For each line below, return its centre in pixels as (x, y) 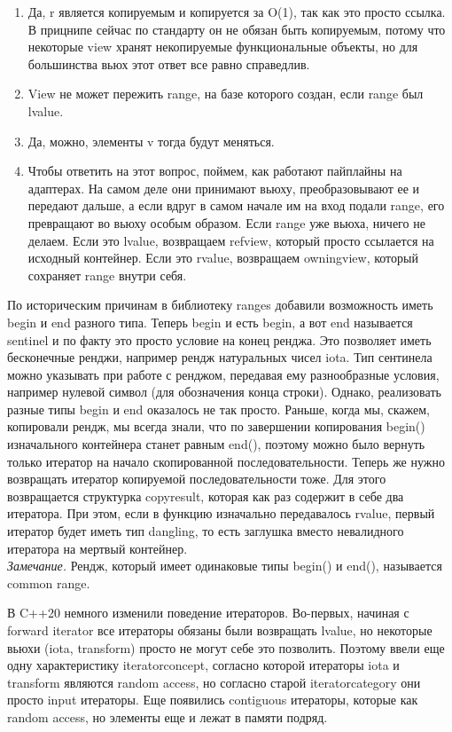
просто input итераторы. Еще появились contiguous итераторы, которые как (213, 700)
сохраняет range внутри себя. (107, 275)
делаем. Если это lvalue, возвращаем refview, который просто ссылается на (231, 240)
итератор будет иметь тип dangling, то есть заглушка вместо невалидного (206, 531)
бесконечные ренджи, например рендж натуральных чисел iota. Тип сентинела (220, 357)
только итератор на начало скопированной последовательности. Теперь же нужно (226, 461)
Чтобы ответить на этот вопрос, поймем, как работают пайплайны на (215, 171)
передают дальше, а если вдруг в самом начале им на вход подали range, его (236, 205)
